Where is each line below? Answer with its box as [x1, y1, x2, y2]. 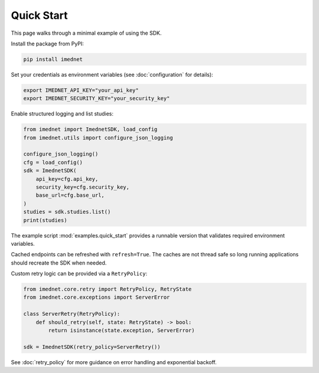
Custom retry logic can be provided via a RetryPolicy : [11, 270, 148, 277]
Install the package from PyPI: [11, 40, 84, 47]
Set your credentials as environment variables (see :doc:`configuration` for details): [11, 71, 213, 78]
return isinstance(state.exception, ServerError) [48, 327, 195, 334]
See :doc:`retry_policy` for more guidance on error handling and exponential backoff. [11, 358, 217, 365]
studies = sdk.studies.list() [23, 209, 111, 215]
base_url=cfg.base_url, [35, 192, 105, 199]
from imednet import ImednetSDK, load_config [23, 126, 158, 133]
